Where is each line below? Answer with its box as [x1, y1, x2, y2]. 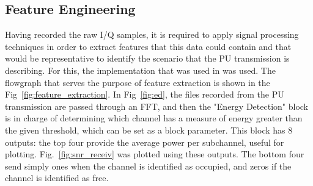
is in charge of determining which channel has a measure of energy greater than [5, 112, 303, 124]
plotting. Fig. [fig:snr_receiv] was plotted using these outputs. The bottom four [5, 148, 304, 160]
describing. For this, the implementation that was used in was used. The [5, 63, 276, 76]
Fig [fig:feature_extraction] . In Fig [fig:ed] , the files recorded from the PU [5, 88, 284, 101]
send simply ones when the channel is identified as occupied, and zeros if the [5, 159, 292, 172]
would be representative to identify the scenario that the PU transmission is [5, 52, 290, 65]
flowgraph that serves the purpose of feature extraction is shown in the [5, 76, 270, 88]
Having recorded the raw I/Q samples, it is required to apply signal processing [5, 28, 299, 41]
